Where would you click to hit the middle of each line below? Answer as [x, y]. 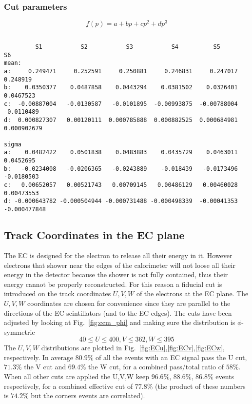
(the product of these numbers [200, 386]
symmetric [19, 332]
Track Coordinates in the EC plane [94, 235]
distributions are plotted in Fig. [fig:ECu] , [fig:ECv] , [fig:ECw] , [133, 348]
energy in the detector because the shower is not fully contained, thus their [116, 274]
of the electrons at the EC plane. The [192, 293]
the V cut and [45, 367]
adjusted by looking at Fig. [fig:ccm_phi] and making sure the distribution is [120, 322]
